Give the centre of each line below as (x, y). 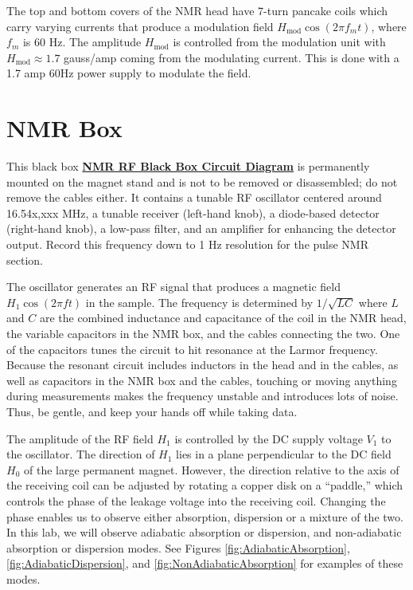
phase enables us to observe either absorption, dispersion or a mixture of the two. (205, 516)
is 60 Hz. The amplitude (82, 42)
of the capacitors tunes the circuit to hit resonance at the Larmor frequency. (192, 349)
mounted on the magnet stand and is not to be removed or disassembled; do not (202, 181)
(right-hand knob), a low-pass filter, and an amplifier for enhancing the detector (201, 228)
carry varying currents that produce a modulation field (140, 26)
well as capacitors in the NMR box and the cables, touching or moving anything (202, 380)
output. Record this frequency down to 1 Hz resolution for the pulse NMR (188, 244)
